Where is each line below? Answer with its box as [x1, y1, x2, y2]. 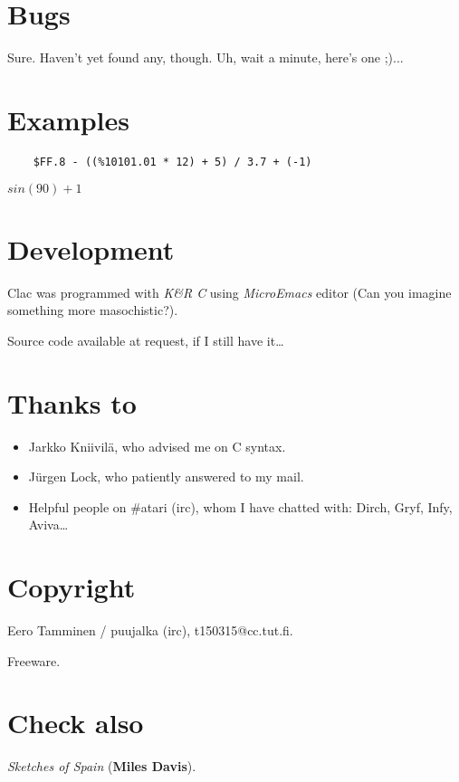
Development [7, 230, 175, 267]
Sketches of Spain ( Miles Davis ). [7, 757, 196, 776]
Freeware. [7, 651, 61, 670]
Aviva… [28, 515, 69, 534]
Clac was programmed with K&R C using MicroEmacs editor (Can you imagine [7, 282, 452, 301]
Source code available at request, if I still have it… [7, 330, 284, 349]
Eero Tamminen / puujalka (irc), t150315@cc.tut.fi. [7, 621, 293, 640]
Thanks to [7, 384, 137, 421]
